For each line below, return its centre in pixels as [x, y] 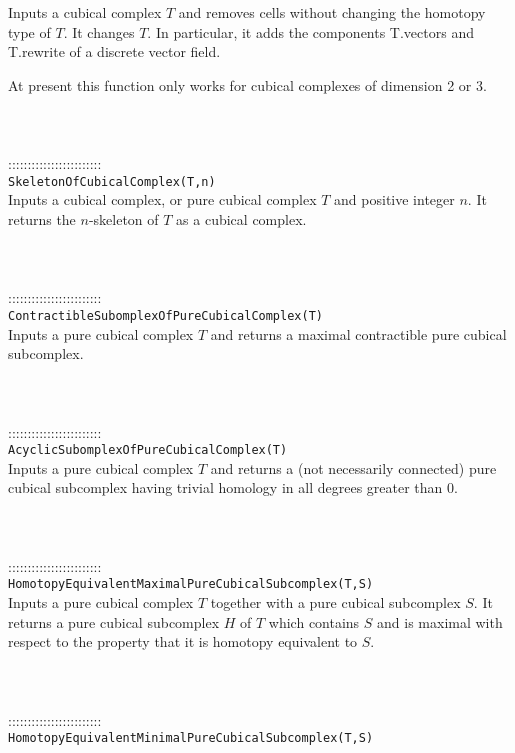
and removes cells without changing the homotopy [332, 12]
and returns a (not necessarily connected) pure [353, 467]
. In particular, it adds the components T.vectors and [310, 31]
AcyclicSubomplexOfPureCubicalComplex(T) [148, 450]
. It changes [99, 31]
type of [29, 31]
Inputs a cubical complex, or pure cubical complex [162, 199]
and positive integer [394, 199]
